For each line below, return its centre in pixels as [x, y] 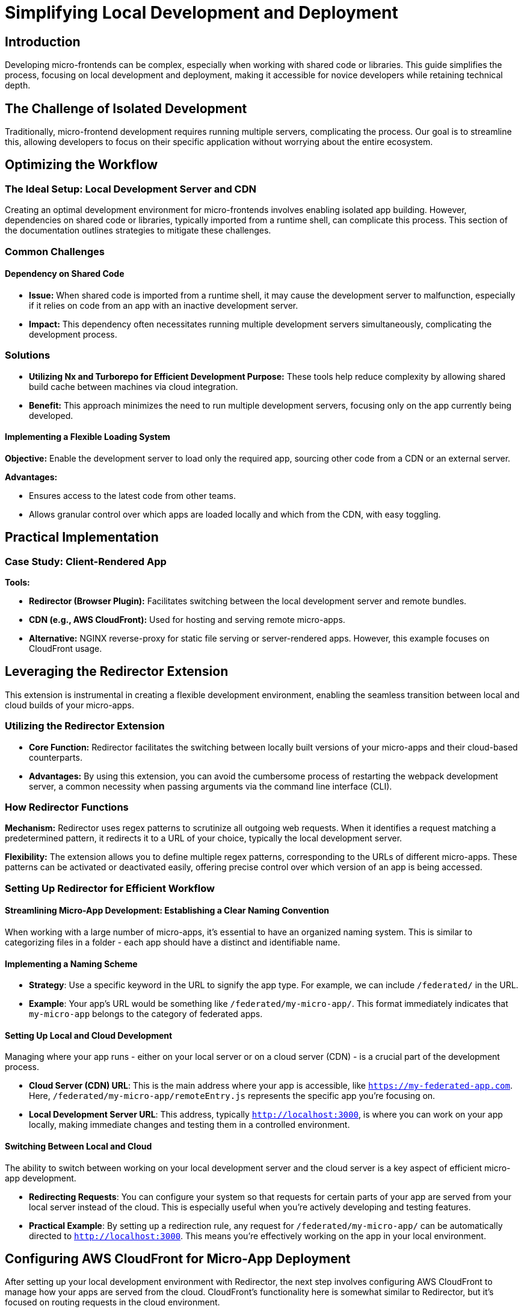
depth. [18, 85]
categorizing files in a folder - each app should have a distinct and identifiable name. [173, 942]
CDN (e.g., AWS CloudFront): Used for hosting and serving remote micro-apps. [187, 620]
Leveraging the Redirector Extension [117, 672]
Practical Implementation [82, 537]
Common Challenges [55, 251]
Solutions [28, 355]
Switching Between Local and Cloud [79, 1146]
